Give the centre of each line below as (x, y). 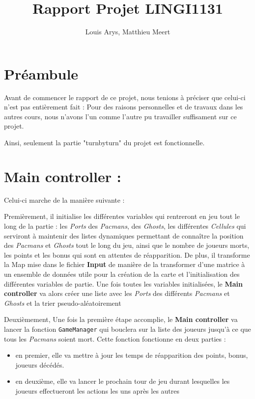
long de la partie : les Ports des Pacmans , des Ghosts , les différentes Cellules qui (125, 226)
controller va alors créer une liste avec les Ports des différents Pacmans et (117, 293)
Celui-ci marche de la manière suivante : (64, 199)
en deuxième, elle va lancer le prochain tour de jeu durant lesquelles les (123, 381)
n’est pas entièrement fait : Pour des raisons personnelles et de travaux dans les (124, 107)
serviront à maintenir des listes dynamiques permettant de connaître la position (124, 235)
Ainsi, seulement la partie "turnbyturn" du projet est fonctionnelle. (104, 143)
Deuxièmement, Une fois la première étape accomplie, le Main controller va (121, 319)
